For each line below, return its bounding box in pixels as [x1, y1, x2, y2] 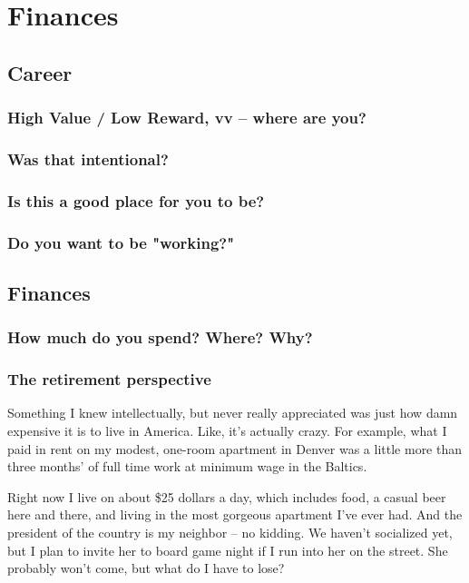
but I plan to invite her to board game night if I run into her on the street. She [7, 540, 448, 559]
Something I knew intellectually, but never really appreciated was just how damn [7, 403, 458, 422]
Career [7, 58, 73, 86]
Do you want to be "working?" [7, 231, 235, 253]
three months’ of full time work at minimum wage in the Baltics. [7, 457, 367, 476]
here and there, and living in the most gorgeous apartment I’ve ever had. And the [7, 505, 463, 524]
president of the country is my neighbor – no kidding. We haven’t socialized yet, [7, 522, 453, 541]
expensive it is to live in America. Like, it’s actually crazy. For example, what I [7, 420, 447, 440]
